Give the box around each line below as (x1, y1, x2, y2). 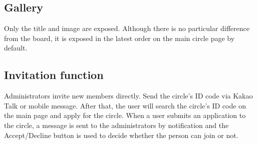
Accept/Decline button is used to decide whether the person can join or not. (4, 129, 238, 140)
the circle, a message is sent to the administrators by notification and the (4, 119, 229, 130)
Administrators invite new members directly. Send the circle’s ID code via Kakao (4, 90, 253, 101)
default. (4, 42, 28, 53)
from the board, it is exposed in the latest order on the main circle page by (4, 32, 235, 43)
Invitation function (4, 67, 104, 82)
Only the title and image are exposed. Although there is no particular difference (4, 23, 249, 33)
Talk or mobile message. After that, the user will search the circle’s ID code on (4, 100, 246, 110)
